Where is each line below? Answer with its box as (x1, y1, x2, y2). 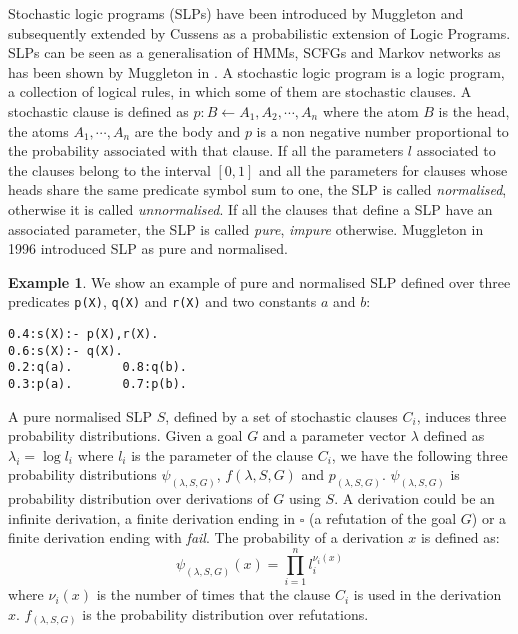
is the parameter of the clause (131, 444, 313, 465)
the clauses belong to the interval (8, 159, 211, 180)
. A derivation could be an (334, 488, 495, 509)
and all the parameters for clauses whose (259, 159, 508, 180)
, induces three (416, 405, 507, 426)
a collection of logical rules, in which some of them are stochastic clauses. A (8, 81, 472, 102)
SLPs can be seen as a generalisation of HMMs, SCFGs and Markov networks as (8, 42, 501, 63)
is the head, (438, 100, 510, 121)
